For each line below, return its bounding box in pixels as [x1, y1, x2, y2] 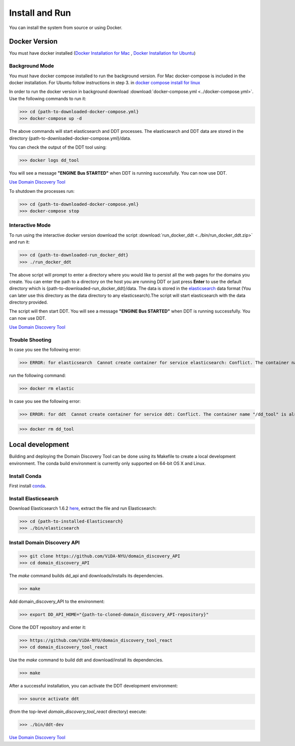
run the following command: [9, 373, 66, 378]
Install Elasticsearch [9, 495, 59, 502]
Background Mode [9, 62, 54, 69]
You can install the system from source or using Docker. [9, 25, 122, 31]
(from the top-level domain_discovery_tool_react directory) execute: [9, 709, 147, 715]
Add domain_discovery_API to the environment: [9, 598, 105, 604]
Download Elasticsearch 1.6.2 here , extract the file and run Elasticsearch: [9, 505, 157, 511]
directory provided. [9, 299, 48, 305]
